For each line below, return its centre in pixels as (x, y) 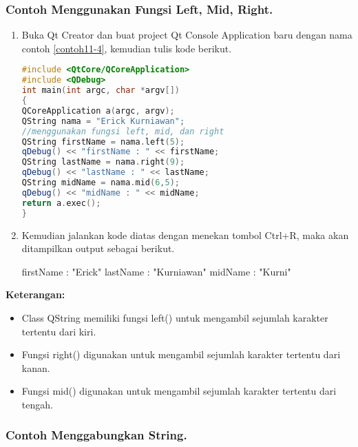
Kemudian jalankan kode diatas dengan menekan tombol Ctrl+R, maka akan (185, 235)
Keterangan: (35, 294)
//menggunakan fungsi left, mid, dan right (123, 131)
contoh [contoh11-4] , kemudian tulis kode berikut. (127, 48)
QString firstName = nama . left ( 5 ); (103, 142)
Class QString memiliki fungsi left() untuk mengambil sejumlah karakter (175, 317)
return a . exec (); (61, 203)
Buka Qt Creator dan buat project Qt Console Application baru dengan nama (187, 35)
